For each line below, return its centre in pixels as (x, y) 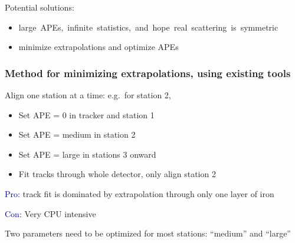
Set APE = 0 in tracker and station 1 (86, 114)
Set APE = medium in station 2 (77, 134)
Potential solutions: (40, 7)
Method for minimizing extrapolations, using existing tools (148, 73)
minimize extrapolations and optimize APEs (99, 47)
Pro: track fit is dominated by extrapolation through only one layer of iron (140, 193)
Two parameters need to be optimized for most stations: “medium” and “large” (148, 233)
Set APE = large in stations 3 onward (87, 154)
